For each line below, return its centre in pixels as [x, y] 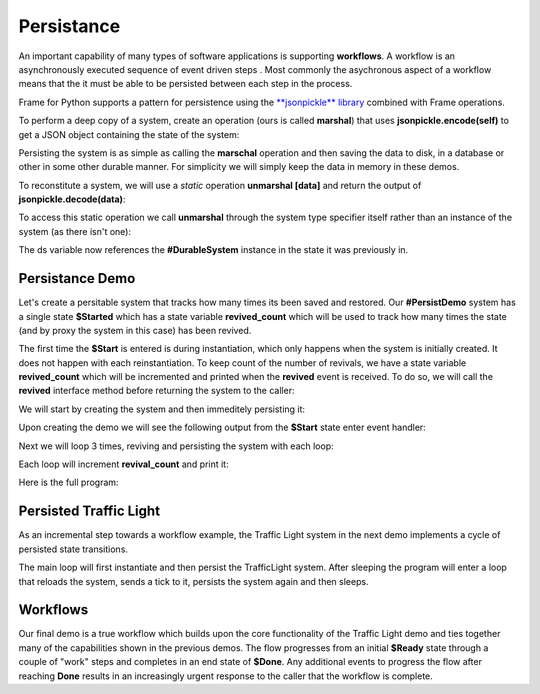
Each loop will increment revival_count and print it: [123, 464]
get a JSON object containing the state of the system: [129, 134]
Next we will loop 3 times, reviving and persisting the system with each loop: [176, 446]
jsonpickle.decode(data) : [72, 199]
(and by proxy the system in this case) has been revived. [135, 330]
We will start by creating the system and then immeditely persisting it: [161, 409]
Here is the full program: [68, 482]
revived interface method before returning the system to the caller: [156, 391]
